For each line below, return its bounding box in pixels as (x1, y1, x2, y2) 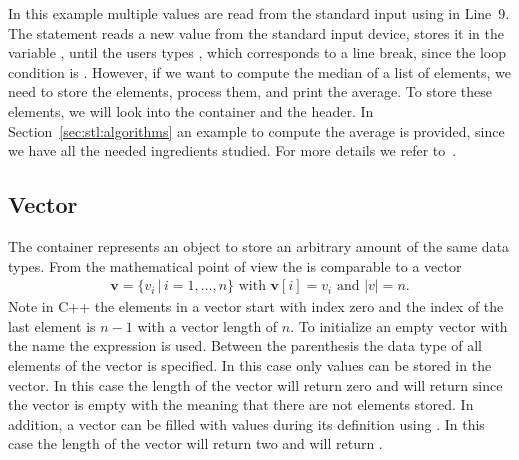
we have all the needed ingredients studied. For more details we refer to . (8, 140, 457, 161)
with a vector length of (137, 315, 278, 336)
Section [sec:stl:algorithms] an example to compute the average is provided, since (8, 120, 505, 141)
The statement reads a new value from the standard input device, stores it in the (8, 22, 504, 43)
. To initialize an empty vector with (290, 315, 508, 336)
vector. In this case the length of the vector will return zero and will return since (8, 374, 503, 395)
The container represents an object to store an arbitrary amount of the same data (8, 235, 510, 256)
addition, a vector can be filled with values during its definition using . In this (8, 413, 485, 434)
